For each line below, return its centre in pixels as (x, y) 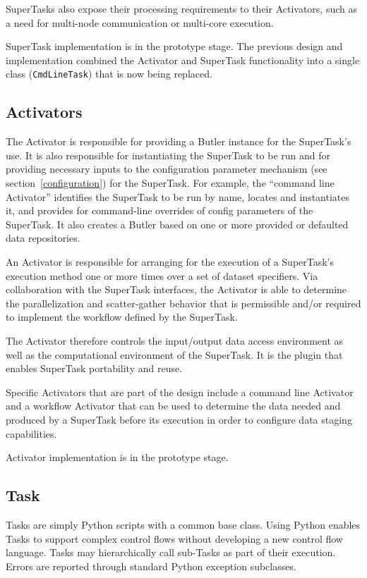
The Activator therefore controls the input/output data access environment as (175, 340)
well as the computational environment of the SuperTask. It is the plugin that (174, 354)
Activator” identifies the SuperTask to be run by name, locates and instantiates (178, 196)
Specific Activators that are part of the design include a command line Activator (180, 392)
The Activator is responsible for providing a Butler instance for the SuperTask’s (179, 141)
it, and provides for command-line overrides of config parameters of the (160, 210)
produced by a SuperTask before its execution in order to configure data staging (179, 419)
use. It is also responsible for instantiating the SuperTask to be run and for (168, 155)
